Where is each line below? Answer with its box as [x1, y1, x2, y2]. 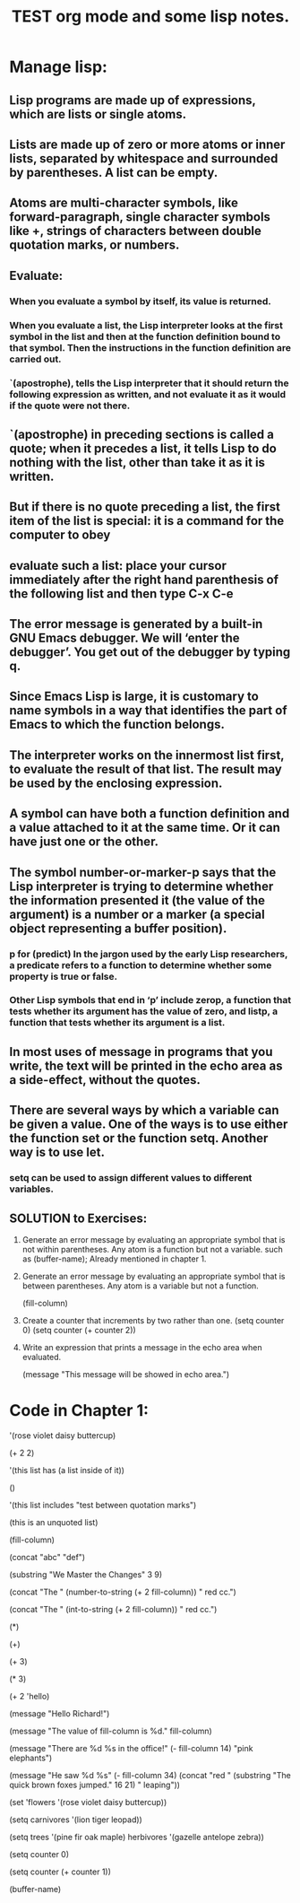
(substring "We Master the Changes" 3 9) [9, 1568, 163, 1580]
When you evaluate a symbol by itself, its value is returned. [9, 294, 271, 307]
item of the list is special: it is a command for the [9, 513, 285, 528]
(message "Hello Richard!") [9, 1707, 110, 1719]
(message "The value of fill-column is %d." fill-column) [9, 1725, 212, 1736]
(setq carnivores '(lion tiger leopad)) [9, 1814, 143, 1825]
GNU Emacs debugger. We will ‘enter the [9, 631, 240, 646]
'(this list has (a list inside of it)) [9, 1464, 125, 1475]
